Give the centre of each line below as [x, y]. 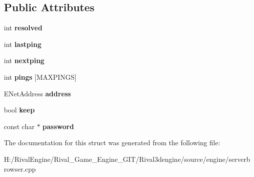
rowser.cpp [20, 168]
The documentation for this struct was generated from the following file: [112, 143]
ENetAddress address [38, 93]
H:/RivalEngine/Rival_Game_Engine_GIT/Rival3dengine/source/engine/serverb [127, 159]
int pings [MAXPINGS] [40, 77]
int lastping [23, 44]
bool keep [19, 110]
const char [19, 126]
